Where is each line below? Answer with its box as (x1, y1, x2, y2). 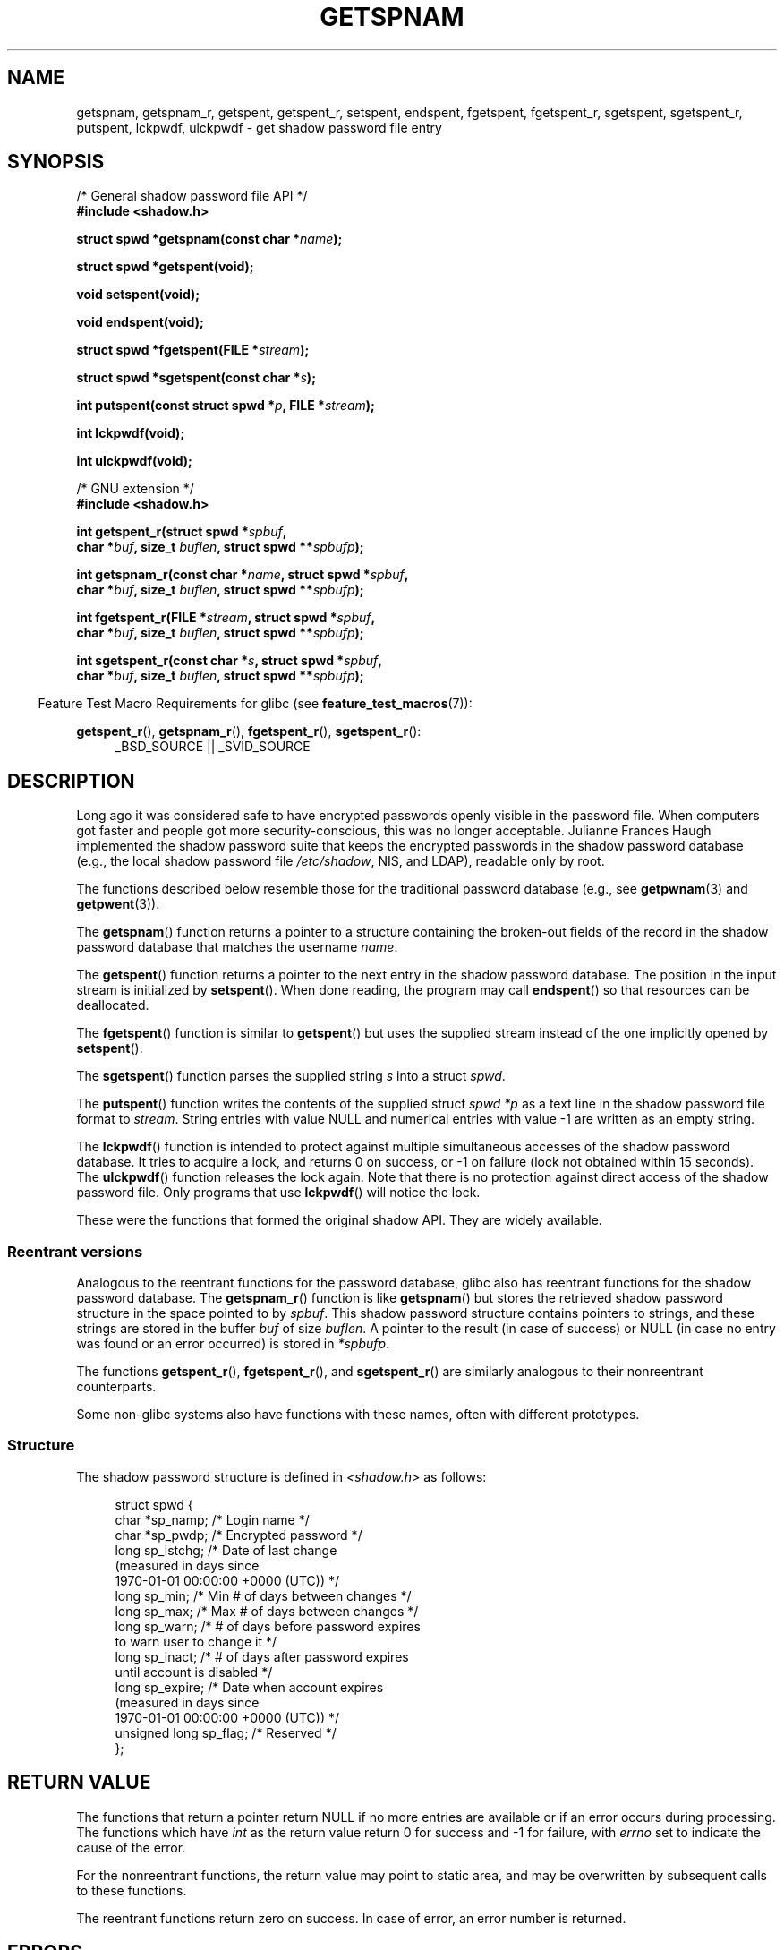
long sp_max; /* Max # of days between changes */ (115, 1603, 419, 1619)
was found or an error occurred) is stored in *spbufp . (76, 1336, 390, 1352)
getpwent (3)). (76, 896, 160, 912)
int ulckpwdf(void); (76, 453, 192, 469)
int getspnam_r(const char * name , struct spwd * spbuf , (76, 567, 409, 583)
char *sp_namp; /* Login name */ (115, 1511, 310, 1527)
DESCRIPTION (7, 769, 135, 792)
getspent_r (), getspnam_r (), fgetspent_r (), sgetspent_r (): (76, 723, 422, 740)
